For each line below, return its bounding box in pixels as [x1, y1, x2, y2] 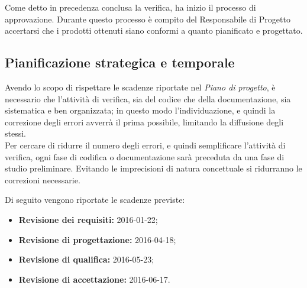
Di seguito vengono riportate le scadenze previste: [5, 193, 185, 206]
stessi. [5, 127, 26, 140]
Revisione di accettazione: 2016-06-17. [18, 273, 170, 285]
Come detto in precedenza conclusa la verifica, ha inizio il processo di [5, 1, 256, 13]
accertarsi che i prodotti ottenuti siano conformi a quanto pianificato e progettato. [5, 24, 303, 37]
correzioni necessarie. [5, 173, 80, 186]
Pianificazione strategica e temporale [5, 53, 235, 72]
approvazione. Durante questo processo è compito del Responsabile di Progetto [5, 12, 290, 25]
